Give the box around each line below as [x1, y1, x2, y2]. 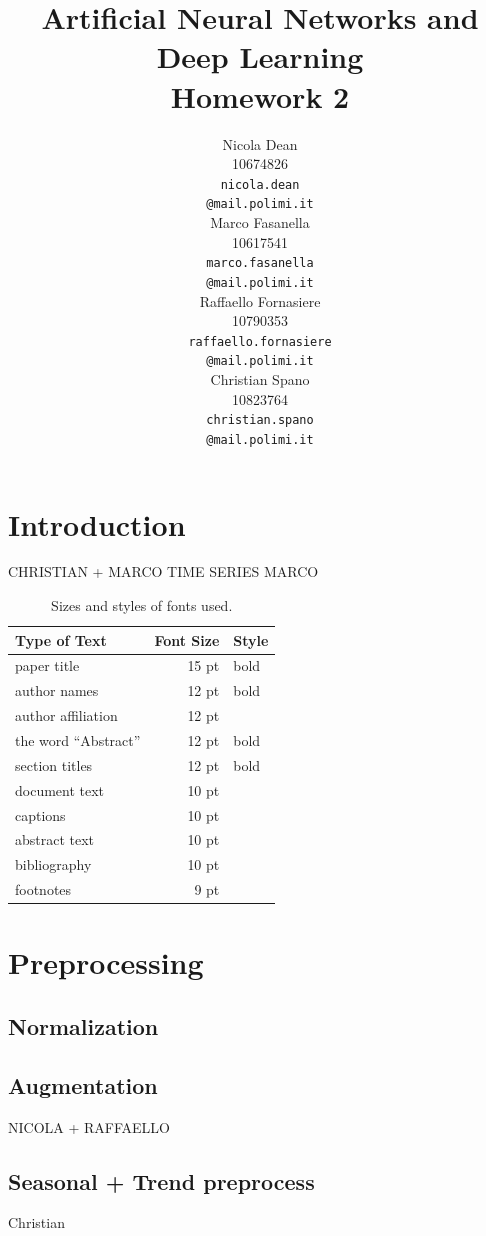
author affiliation [15, 705, 118, 726]
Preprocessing [8, 942, 204, 983]
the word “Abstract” [15, 730, 141, 750]
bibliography [15, 854, 92, 875]
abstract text [15, 829, 95, 850]
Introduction [8, 503, 186, 544]
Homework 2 [170, 75, 350, 116]
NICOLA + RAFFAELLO [8, 1116, 170, 1137]
